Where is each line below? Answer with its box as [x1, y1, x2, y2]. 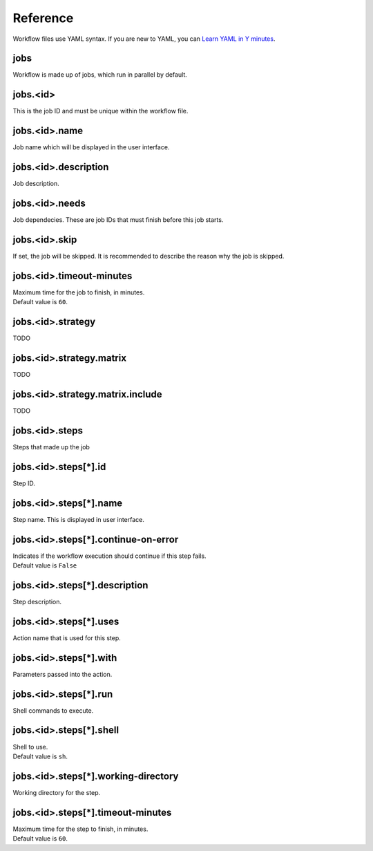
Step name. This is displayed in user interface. [12, 515, 145, 523]
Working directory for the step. [12, 788, 101, 796]
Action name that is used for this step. [12, 633, 121, 642]
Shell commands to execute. [12, 706, 94, 715]
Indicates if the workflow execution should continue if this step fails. [12, 552, 207, 560]
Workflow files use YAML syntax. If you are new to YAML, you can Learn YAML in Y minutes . [12, 35, 276, 43]
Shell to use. [12, 742, 48, 751]
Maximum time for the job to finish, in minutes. [12, 288, 145, 297]
